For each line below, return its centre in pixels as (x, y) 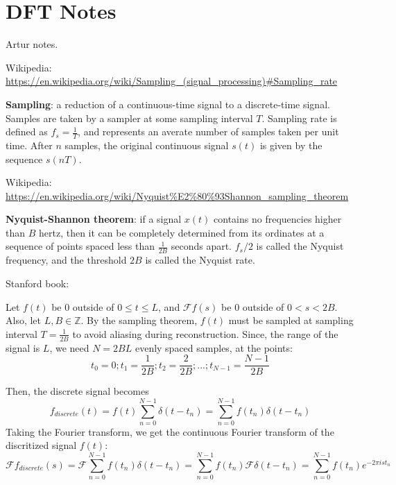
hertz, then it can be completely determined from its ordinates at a (181, 232)
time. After (29, 145)
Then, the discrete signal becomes (77, 391)
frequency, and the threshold (66, 260)
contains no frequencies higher (278, 219)
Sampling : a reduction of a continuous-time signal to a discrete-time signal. (168, 104)
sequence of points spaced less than (80, 246)
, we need (69, 347)
